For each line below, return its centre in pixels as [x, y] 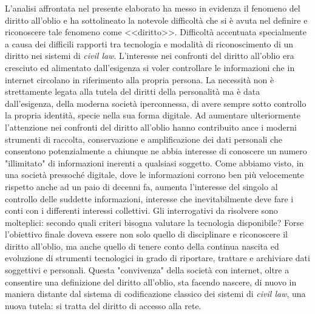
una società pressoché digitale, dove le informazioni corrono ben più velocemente [154, 175]
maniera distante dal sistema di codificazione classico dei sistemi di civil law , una [155, 294]
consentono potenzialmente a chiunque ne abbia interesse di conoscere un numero [156, 151]
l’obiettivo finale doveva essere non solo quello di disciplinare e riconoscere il [147, 234]
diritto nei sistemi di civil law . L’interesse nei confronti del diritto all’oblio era [150, 56]
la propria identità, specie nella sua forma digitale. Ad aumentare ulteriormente [153, 115]
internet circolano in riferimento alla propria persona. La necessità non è [140, 79]
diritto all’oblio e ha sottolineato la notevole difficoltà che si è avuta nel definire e [156, 20]
